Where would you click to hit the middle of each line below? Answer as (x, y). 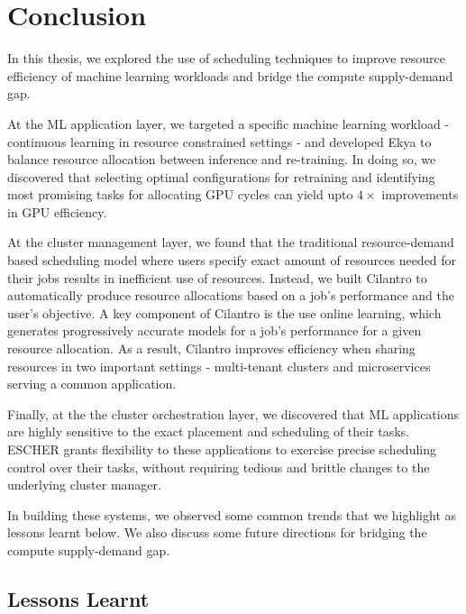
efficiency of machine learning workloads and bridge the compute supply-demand (230, 75)
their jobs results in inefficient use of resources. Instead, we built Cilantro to (217, 277)
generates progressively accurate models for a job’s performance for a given (215, 330)
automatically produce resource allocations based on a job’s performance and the (231, 295)
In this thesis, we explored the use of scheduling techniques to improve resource (226, 58)
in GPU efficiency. (57, 211)
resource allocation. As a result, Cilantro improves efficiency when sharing (211, 348)
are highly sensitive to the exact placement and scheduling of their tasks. (209, 431)
